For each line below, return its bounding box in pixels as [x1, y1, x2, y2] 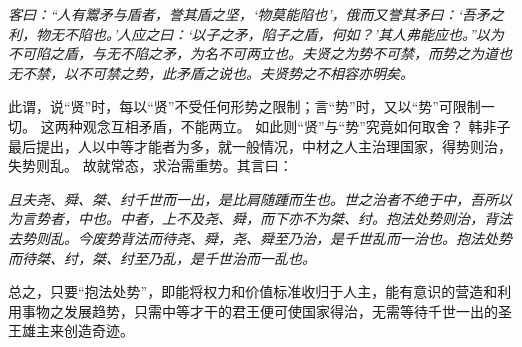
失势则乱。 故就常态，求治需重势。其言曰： [8, 155, 293, 176]
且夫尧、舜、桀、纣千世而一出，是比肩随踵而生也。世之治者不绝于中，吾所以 [8, 188, 512, 209]
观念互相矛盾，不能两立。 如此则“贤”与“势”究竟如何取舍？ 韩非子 [82, 115, 511, 136]
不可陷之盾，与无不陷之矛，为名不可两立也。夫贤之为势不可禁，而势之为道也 [8, 43, 512, 64]
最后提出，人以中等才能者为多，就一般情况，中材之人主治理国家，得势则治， [8, 135, 512, 156]
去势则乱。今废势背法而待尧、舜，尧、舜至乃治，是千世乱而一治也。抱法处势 [8, 227, 512, 248]
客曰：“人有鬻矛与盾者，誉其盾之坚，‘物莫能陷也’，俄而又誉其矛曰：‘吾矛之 [8, 4, 504, 24]
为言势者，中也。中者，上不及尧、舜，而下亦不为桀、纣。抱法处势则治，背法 [8, 208, 512, 229]
